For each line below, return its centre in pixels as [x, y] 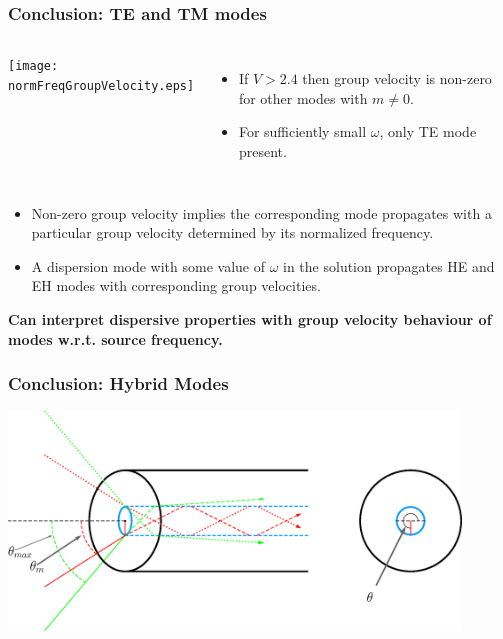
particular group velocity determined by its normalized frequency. [232, 232]
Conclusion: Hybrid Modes [118, 383]
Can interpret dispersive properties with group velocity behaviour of [250, 318]
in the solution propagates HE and [389, 265]
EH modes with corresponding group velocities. [176, 285]
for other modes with [303, 97]
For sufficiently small [302, 131]
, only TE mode [428, 131]
